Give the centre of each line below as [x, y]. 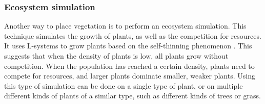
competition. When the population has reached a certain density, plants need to [129, 66]
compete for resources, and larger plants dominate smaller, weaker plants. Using [130, 76]
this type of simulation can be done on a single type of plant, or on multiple [124, 85]
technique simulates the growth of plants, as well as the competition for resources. [133, 35]
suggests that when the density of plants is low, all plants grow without [116, 56]
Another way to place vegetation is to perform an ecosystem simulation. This [125, 26]
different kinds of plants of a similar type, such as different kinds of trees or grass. [133, 96]
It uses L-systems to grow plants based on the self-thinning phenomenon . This [128, 46]
